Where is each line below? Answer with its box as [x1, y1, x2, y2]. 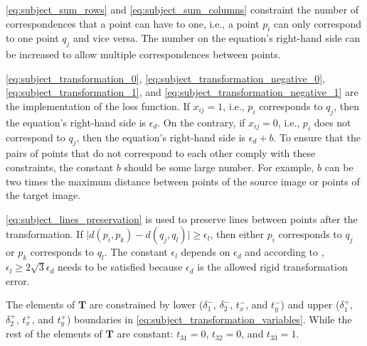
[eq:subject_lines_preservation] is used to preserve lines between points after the [6, 211, 358, 226]
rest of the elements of [6, 326, 102, 341]
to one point [6, 31, 59, 45]
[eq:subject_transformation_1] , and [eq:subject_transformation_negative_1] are [6, 85, 358, 99]
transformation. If [6, 227, 83, 242]
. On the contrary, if [157, 114, 245, 129]
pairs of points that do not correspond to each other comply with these [6, 146, 316, 161]
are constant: [117, 326, 174, 341]
